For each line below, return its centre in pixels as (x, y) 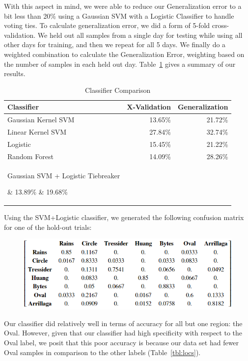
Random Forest (30, 156)
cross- (220, 25)
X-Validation (149, 107)
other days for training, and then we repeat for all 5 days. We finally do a (115, 44)
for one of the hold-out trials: (48, 227)
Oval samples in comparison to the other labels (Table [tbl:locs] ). (102, 352)
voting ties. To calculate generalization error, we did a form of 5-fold (107, 25)
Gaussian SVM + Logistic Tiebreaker (64, 175)
